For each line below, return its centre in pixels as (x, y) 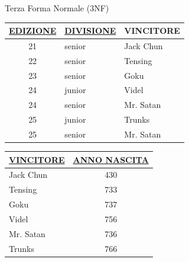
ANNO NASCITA (111, 159)
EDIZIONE (33, 31)
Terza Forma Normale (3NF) (57, 8)
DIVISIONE (90, 31)
